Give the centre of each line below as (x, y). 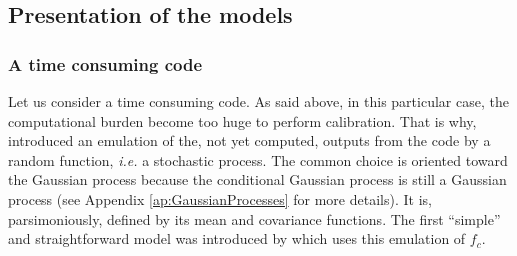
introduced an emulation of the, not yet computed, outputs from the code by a (249, 140)
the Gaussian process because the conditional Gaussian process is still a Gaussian (257, 179)
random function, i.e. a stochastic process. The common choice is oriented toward (258, 159)
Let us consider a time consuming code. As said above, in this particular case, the (258, 101)
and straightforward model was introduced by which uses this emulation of (237, 238)
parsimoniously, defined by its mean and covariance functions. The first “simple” (254, 218)
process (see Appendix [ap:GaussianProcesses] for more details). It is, (220, 198)
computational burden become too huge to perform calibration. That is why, (242, 120)
